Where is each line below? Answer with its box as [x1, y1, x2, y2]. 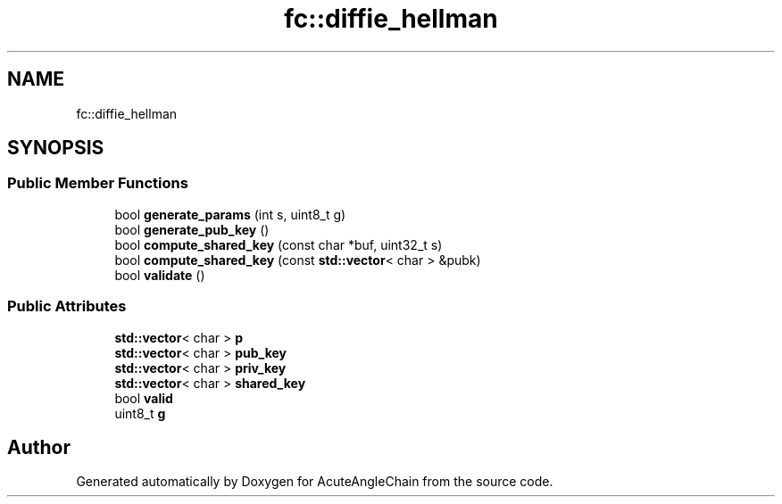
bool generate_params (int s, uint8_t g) [114, 206, 346, 222]
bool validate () [114, 267, 205, 283]
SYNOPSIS [7, 136, 104, 160]
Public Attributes [7, 297, 127, 316]
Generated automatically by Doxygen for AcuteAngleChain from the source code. [76, 474, 553, 490]
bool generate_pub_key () [114, 221, 270, 237]
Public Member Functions [7, 174, 188, 193]
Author [7, 435, 71, 459]
